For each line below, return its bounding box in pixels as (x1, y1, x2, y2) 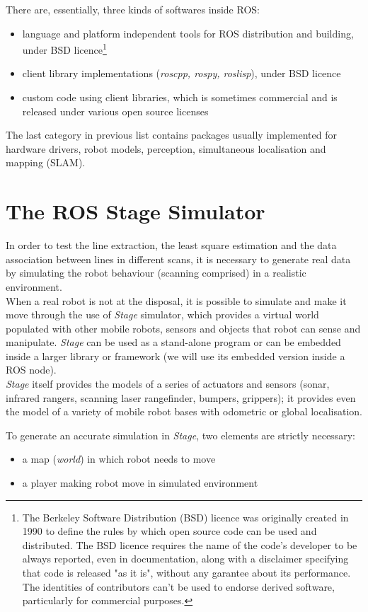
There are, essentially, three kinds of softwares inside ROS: (6, 2, 260, 16)
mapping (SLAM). (6, 155, 86, 170)
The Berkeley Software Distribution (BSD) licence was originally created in (22, 509, 349, 524)
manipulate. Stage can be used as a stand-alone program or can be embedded (6, 335, 341, 350)
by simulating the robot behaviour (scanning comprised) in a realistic (6, 265, 306, 280)
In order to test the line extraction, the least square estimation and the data (6, 238, 337, 253)
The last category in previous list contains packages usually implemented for (6, 127, 338, 142)
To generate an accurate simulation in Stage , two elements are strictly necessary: (6, 427, 355, 442)
